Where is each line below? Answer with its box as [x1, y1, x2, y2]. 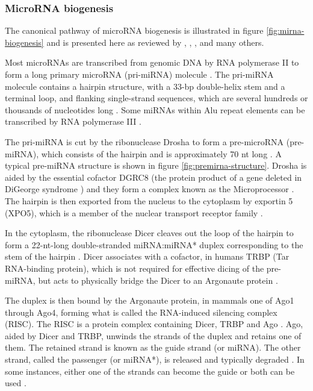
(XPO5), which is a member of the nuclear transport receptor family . [5, 206, 263, 219]
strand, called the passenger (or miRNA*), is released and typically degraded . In [5, 353, 305, 366]
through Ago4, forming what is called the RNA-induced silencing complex [5, 305, 277, 318]
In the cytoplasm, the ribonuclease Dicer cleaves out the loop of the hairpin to [5, 227, 294, 239]
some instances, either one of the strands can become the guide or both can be [5, 364, 295, 377]
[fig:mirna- [266, 24, 305, 37]
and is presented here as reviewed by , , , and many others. [46, 36, 264, 48]
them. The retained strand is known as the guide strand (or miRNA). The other [5, 341, 301, 354]
